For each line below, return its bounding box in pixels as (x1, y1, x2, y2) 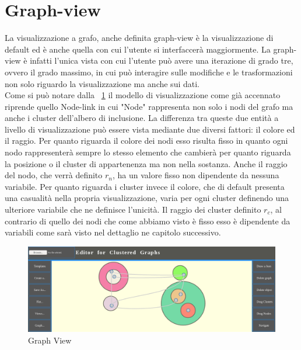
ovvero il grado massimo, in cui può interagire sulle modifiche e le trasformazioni (5, 65, 293, 78)
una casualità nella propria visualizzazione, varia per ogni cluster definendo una (5, 192, 289, 204)
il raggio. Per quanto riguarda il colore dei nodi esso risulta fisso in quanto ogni (5, 134, 288, 147)
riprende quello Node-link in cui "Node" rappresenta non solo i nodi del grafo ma (5, 100, 293, 112)
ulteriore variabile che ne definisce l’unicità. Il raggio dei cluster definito (5, 203, 261, 216)
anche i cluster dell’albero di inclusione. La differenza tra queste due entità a (5, 112, 279, 124)
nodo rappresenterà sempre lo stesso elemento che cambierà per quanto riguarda (5, 146, 291, 158)
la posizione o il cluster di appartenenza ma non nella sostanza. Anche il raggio (5, 157, 288, 169)
